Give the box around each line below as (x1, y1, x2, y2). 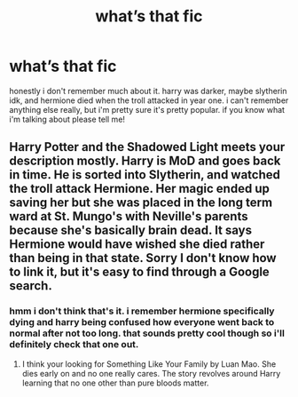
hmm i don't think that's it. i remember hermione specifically (9, 305, 275, 317)
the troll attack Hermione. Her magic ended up (9, 181, 271, 196)
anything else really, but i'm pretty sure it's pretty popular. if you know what (9, 104, 286, 115)
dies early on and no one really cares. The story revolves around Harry (21, 368, 281, 378)
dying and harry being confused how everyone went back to (9, 316, 275, 329)
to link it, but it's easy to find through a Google (9, 265, 271, 280)
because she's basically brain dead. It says (9, 223, 253, 238)
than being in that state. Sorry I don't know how (9, 250, 277, 266)
